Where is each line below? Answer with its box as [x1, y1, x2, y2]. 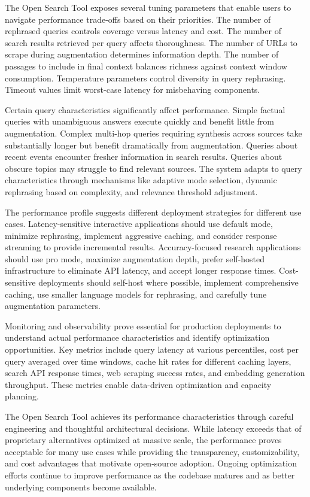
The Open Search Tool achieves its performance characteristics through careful [5, 410, 294, 422]
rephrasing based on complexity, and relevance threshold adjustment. [5, 185, 258, 198]
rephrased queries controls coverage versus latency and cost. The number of [5, 25, 281, 37]
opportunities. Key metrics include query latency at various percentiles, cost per [5, 343, 299, 356]
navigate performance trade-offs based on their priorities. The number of [5, 13, 271, 25]
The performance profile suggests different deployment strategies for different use [5, 205, 302, 218]
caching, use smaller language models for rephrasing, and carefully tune [5, 287, 267, 300]
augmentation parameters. [5, 299, 101, 312]
